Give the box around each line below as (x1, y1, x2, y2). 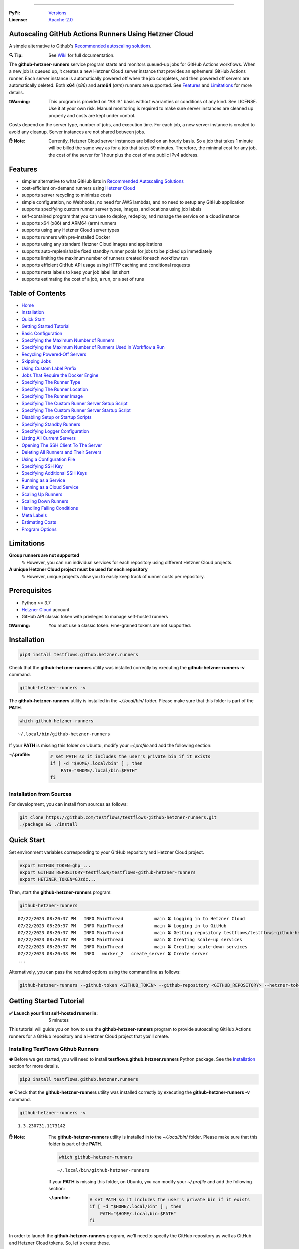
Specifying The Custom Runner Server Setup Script (21, 400, 128, 406)
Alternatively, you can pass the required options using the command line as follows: (9, 969, 181, 975)
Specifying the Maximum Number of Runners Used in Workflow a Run (21, 344, 165, 350)
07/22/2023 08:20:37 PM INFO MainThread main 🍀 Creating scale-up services (18, 937, 243, 943)
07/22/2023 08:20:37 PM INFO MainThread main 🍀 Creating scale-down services (18, 944, 248, 949)
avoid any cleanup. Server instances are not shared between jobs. (9, 129, 146, 135)
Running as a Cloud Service (21, 484, 79, 490)
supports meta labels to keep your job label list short (21, 269, 130, 275)
